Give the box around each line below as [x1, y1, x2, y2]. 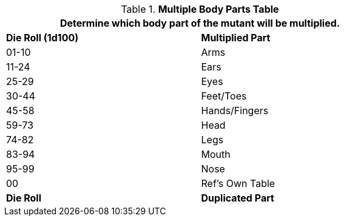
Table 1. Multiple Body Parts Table [121, 3, 279, 15]
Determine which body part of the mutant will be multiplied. [59, 17, 340, 29]
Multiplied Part [201, 32, 271, 44]
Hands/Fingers [201, 104, 269, 117]
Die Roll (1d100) [6, 32, 79, 44]
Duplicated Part [201, 192, 274, 204]
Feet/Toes [201, 90, 247, 102]
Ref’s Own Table [201, 177, 275, 189]
